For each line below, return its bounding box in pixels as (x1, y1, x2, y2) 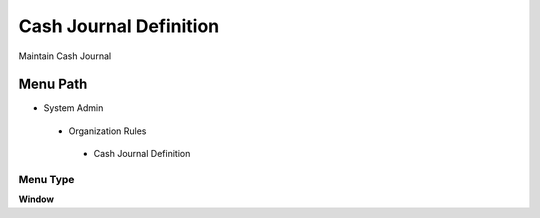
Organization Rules (68, 125, 147, 137)
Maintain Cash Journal (18, 50, 112, 62)
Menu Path (18, 76, 88, 93)
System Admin (43, 102, 104, 114)
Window (18, 193, 55, 205)
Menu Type (18, 173, 75, 186)
